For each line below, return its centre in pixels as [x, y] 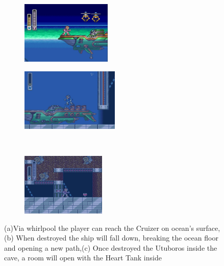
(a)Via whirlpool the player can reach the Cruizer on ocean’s [99, 228]
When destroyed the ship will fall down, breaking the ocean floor [117, 238]
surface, [208, 228]
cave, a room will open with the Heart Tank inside [83, 258]
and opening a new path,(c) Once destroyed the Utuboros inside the [111, 247]
